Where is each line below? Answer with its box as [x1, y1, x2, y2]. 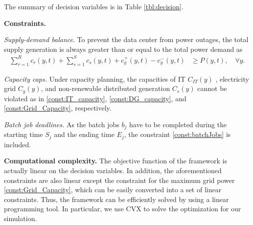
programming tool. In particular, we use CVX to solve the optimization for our [4, 203, 241, 214]
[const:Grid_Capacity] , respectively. [4, 103, 112, 113]
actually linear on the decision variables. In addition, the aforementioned [4, 165, 222, 176]
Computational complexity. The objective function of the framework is [4, 156, 228, 166]
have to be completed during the [129, 119, 227, 129]
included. [4, 139, 31, 149]
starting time [4, 129, 43, 139]
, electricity [215, 73, 249, 84]
